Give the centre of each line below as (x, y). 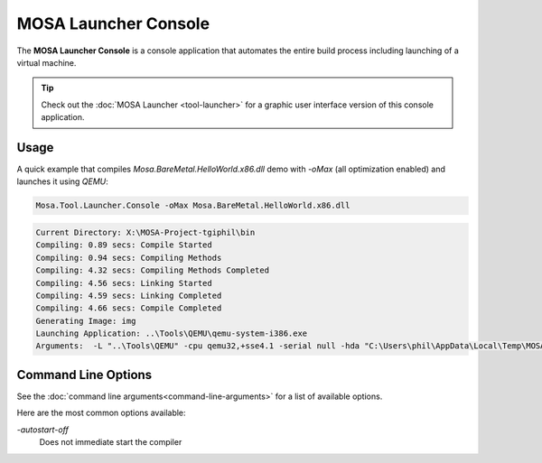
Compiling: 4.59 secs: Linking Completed (129, 295)
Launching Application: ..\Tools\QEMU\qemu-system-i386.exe (172, 333)
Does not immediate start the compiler (111, 442)
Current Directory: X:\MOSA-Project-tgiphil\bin (145, 232)
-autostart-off (43, 430)
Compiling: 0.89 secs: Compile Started (124, 245)
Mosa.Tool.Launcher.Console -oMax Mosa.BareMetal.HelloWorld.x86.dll (193, 206)
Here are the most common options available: (101, 413)
